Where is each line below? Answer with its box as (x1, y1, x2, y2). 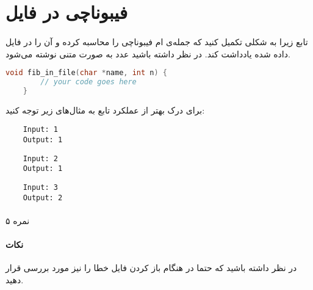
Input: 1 (23, 125, 58, 134)
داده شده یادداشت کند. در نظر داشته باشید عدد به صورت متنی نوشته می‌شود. (5, 47, 290, 60)
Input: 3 (23, 183, 58, 192)
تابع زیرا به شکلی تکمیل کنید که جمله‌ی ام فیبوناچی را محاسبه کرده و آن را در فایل (5, 35, 308, 48)
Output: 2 (23, 193, 63, 202)
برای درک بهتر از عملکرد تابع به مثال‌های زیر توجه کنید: (5, 103, 205, 116)
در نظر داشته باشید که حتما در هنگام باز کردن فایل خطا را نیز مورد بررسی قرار (5, 261, 297, 274)
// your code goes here (40, 78, 137, 87)
